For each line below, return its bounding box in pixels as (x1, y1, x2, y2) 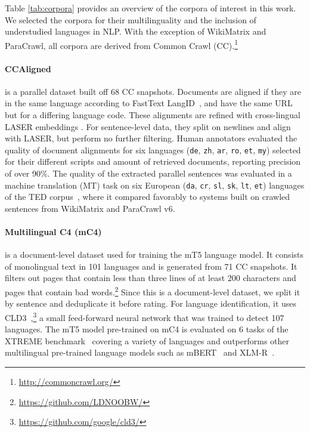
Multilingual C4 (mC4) (5, 226, 102, 238)
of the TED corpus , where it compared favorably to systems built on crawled (5, 190, 290, 203)
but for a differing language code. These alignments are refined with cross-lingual (5, 109, 300, 121)
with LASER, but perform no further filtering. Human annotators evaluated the (5, 132, 297, 144)
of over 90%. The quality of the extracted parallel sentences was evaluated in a (5, 167, 292, 180)
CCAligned (5, 62, 51, 75)
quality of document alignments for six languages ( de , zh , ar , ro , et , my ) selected (5, 143, 301, 156)
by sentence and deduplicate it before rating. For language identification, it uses (5, 297, 297, 310)
